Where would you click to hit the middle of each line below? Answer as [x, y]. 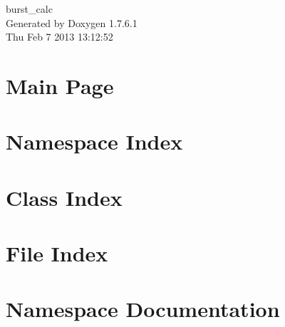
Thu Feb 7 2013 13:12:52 [59, 37]
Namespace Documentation [143, 309]
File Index [57, 253]
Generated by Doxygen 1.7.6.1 [72, 22]
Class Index [64, 197]
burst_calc [29, 9]
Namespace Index [94, 141]
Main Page [60, 85]
